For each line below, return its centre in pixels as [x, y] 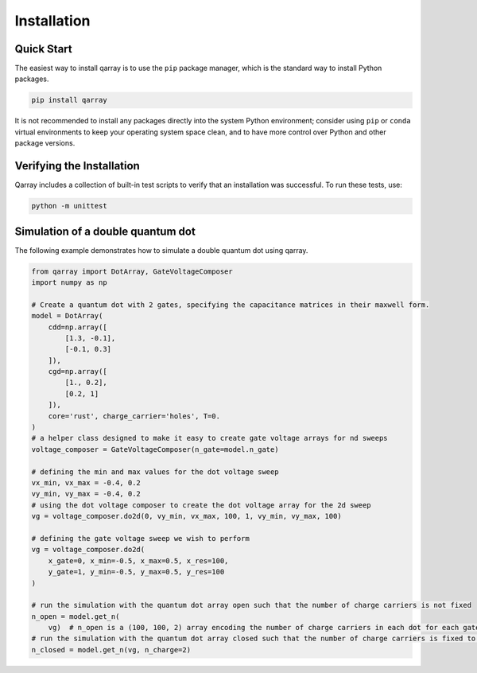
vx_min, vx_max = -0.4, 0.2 [86, 482]
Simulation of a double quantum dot [105, 231]
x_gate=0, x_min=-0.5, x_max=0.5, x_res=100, [138, 560]
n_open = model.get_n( [76, 616]
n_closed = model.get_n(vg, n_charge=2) [111, 650]
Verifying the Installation [78, 166]
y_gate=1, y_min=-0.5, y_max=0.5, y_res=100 [136, 572]
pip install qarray [69, 100]
